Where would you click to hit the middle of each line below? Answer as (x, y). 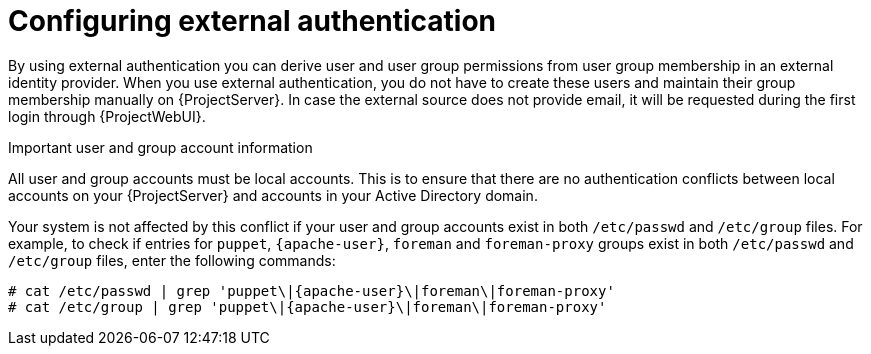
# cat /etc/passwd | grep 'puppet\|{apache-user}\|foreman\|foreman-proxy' (311, 290)
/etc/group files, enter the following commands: (172, 260)
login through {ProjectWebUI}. (107, 116)
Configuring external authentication (252, 21)
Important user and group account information (160, 147)
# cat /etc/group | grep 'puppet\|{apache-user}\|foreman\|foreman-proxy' (307, 306)
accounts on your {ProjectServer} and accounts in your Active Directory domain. (273, 195)
